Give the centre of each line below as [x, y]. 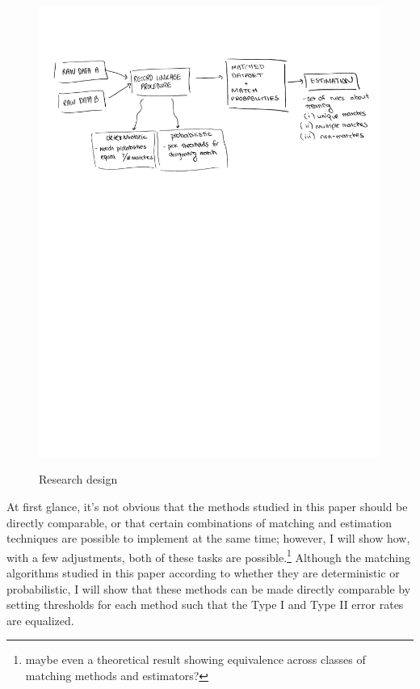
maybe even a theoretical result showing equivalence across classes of [195, 659]
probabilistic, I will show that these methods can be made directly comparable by [209, 588]
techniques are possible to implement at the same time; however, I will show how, [208, 538]
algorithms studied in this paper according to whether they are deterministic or [203, 573]
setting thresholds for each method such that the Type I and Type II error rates [205, 604]
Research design [78, 479]
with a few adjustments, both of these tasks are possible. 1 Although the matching [208, 556]
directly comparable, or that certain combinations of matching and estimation [199, 522]
